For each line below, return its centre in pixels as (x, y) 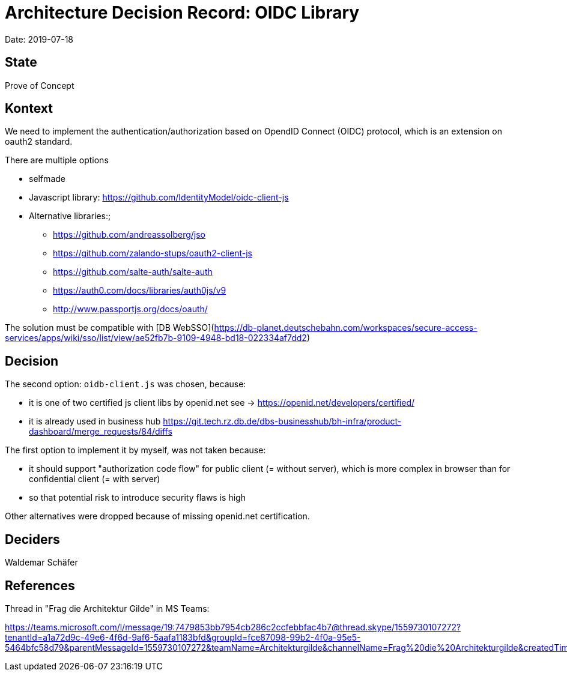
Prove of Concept (40, 85)
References (40, 585)
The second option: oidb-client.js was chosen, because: (126, 384)
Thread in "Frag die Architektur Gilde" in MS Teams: (107, 608)
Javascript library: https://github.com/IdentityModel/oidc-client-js (159, 198)
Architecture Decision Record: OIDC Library (182, 13)
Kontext (29, 109)
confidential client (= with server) (95, 479)
